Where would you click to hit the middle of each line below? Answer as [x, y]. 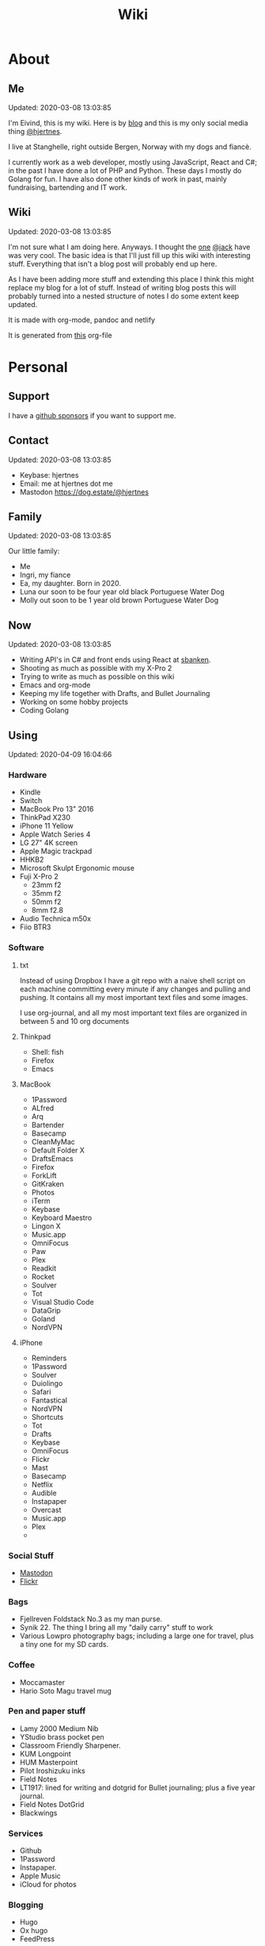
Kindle [30, 792]
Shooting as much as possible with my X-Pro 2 [96, 668]
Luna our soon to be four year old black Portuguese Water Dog [122, 592]
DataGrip [46, 1310]
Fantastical [49, 1400]
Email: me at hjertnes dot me [66, 483]
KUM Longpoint [45, 1754]
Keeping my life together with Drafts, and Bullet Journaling [115, 694]
